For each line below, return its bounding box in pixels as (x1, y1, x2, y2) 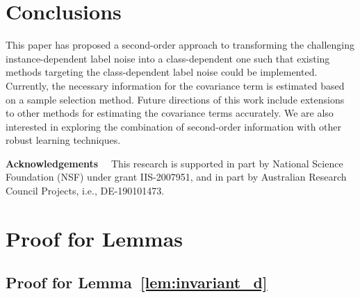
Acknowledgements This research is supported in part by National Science (6, 156, 343, 170)
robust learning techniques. (6, 133, 121, 147)
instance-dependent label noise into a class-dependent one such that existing (6, 51, 330, 65)
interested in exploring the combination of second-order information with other (6, 119, 342, 133)
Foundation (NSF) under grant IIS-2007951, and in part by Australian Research (6, 169, 347, 184)
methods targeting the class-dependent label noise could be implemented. (6, 65, 318, 79)
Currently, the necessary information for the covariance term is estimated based (6, 78, 345, 92)
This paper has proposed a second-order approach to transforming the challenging (6, 38, 354, 52)
